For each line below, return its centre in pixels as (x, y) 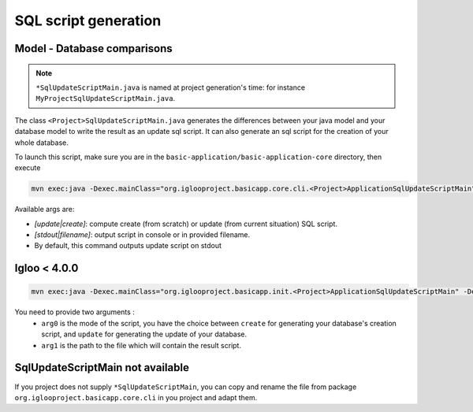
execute (28, 168)
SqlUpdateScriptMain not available (102, 367)
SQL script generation (88, 20)
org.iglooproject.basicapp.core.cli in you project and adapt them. (136, 397)
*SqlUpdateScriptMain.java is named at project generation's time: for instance (171, 87)
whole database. (41, 143)
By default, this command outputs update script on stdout (128, 246)
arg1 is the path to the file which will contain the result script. (142, 345)
